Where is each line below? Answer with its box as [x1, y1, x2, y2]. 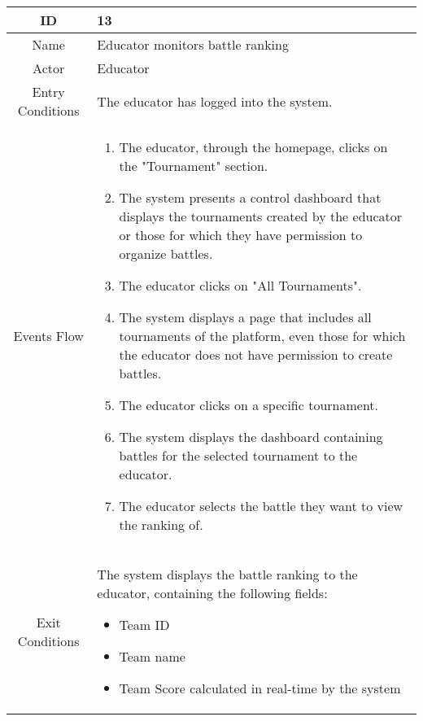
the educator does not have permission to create [119, 345, 393, 364]
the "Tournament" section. [119, 156, 268, 175]
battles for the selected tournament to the [119, 446, 358, 465]
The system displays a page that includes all [119, 308, 372, 326]
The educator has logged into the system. [97, 91, 333, 111]
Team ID [119, 615, 170, 634]
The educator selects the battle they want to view [119, 496, 403, 515]
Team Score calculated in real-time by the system [119, 679, 401, 697]
